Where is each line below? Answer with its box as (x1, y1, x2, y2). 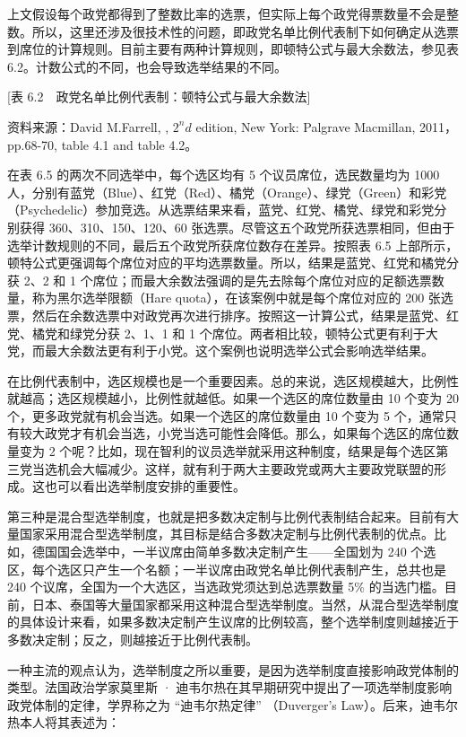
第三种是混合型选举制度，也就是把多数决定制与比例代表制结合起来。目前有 (7, 506, 446, 525)
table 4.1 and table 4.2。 (61, 135, 198, 154)
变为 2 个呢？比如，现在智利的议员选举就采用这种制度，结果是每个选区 (19, 442, 436, 461)
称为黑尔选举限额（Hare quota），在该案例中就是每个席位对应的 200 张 (31, 288, 441, 307)
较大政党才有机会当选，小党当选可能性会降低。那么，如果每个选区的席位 (19, 424, 446, 443)
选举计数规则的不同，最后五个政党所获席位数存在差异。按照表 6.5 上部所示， (7, 235, 459, 254)
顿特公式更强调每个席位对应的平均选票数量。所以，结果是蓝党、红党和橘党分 (7, 253, 459, 272)
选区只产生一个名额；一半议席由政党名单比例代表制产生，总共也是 (56, 559, 446, 578)
